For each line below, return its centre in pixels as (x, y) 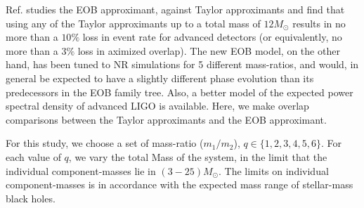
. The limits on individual (274, 170)
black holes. (31, 198)
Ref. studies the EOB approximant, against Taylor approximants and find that (175, 9)
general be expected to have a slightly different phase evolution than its (160, 78)
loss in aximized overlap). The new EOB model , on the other (209, 50)
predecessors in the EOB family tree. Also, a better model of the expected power (180, 92)
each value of (33, 156)
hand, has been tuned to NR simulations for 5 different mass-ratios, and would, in (182, 64)
